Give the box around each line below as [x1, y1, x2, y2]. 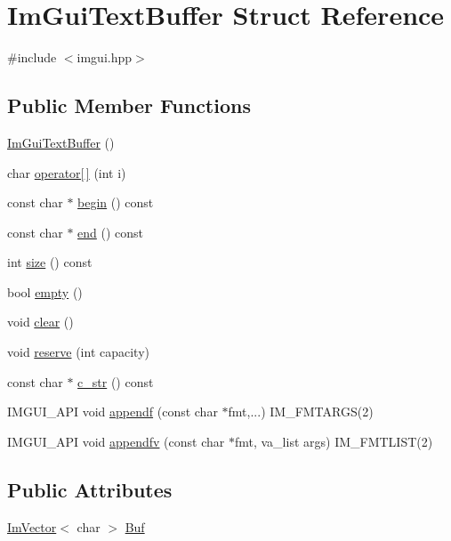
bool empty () [7, 282, 83, 301]
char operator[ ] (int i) [7, 163, 126, 182]
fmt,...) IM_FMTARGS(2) [228, 402, 374, 421]
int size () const [7, 253, 93, 271]
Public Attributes [7, 475, 173, 503]
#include [7, 48, 57, 67]
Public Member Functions [7, 92, 251, 119]
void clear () [7, 312, 74, 331]
